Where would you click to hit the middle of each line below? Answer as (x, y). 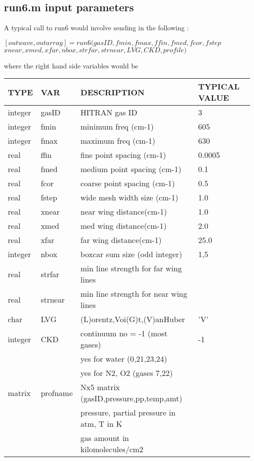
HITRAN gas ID (109, 112)
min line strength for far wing (131, 268)
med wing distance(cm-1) (123, 226)
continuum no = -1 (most (124, 333)
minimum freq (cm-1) (117, 127)
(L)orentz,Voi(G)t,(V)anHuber (133, 319)
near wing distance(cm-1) (124, 212)
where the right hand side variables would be (71, 65)
